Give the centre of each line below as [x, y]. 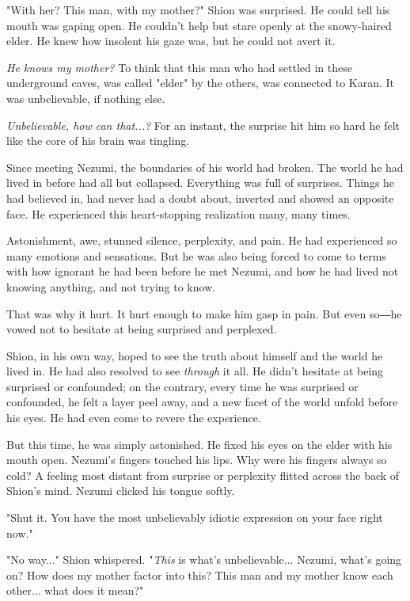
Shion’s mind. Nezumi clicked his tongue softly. [121, 491]
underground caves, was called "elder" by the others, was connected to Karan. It [201, 83]
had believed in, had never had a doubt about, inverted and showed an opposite [200, 198]
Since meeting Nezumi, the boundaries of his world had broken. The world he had [205, 167]
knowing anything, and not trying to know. [111, 286]
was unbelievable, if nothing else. [86, 98]
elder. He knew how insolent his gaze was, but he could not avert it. [171, 41]
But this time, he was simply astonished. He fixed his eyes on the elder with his [199, 444]
